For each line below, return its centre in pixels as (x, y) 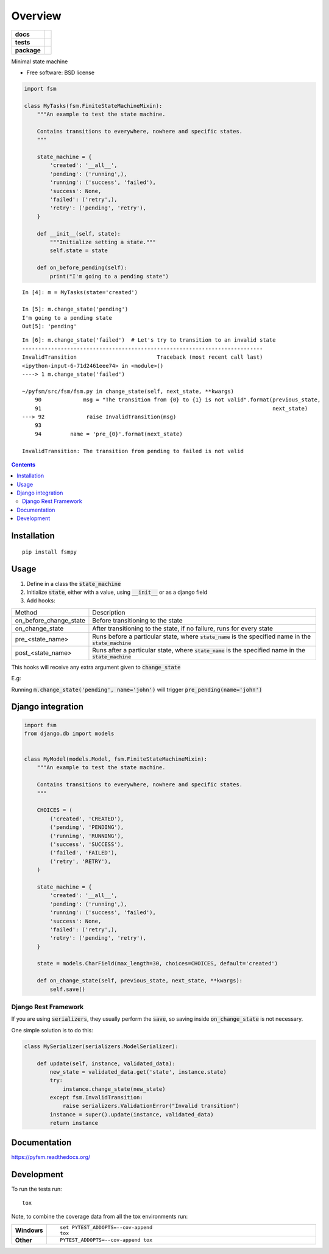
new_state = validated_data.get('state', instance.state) (138, 1072)
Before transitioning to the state (137, 620)
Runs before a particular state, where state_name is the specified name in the (201, 636)
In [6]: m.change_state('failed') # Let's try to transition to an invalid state (149, 340)
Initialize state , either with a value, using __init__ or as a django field (117, 592)
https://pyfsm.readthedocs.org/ (51, 1157)
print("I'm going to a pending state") (109, 276)
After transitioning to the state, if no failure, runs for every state (183, 629)
